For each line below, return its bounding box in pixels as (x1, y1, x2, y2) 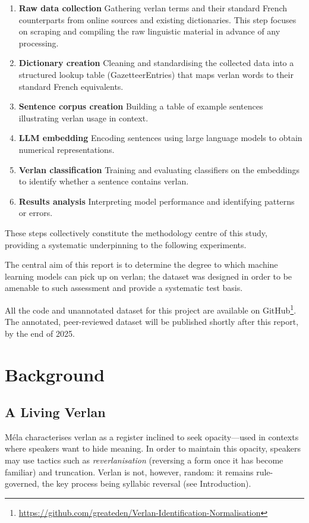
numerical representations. (18, 143, 115, 155)
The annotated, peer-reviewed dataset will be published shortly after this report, (5, 315, 299, 328)
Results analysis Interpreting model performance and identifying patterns (18, 195, 295, 207)
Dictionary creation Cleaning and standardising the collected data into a (18, 57, 294, 69)
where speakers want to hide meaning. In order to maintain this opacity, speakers (5, 442, 301, 455)
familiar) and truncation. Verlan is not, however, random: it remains (5, 465, 254, 478)
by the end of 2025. (5, 327, 75, 339)
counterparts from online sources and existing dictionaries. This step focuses (18, 13, 297, 26)
